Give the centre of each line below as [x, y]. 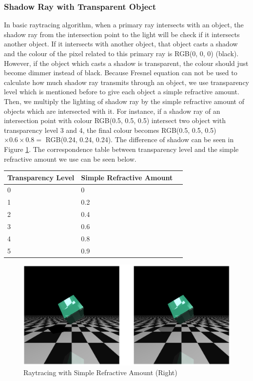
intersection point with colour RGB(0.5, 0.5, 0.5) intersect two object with [115, 120]
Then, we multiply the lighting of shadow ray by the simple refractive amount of [124, 101]
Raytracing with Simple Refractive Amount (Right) [100, 372]
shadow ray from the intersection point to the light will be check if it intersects [122, 34]
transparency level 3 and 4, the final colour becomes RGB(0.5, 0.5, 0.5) [110, 130]
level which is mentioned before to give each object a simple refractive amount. [122, 92]
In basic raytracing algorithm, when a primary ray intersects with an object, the [124, 25]
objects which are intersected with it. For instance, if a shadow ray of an [112, 111]
